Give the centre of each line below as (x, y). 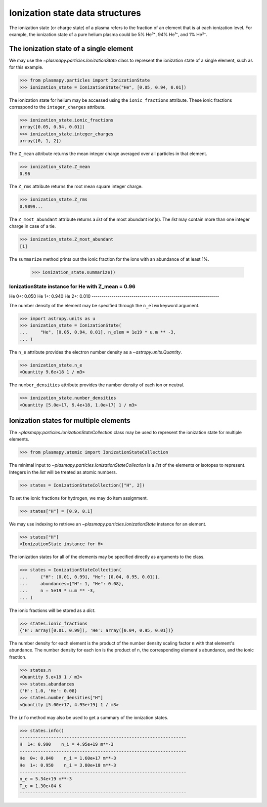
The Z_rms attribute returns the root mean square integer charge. (76, 186)
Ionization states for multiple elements (70, 421)
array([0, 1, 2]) (41, 141)
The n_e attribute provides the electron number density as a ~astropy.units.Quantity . (96, 352)
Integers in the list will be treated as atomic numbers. (63, 472)
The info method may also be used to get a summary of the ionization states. (89, 717)
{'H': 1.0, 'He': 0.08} (48, 691)
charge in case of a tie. (33, 226)
